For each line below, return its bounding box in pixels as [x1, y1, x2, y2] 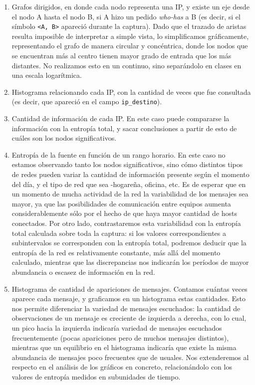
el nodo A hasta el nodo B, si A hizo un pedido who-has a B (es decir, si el [11, 11, 241, 21]
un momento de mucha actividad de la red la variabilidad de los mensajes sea [11, 189, 249, 199]
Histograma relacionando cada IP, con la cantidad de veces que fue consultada [11, 86, 251, 97]
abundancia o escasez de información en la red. [11, 266, 155, 277]
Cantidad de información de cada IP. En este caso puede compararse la [11, 113, 230, 124]
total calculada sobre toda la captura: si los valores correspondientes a [11, 227, 226, 238]
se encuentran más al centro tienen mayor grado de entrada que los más [11, 50, 232, 61]
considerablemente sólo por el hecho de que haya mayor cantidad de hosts [11, 208, 237, 218]
